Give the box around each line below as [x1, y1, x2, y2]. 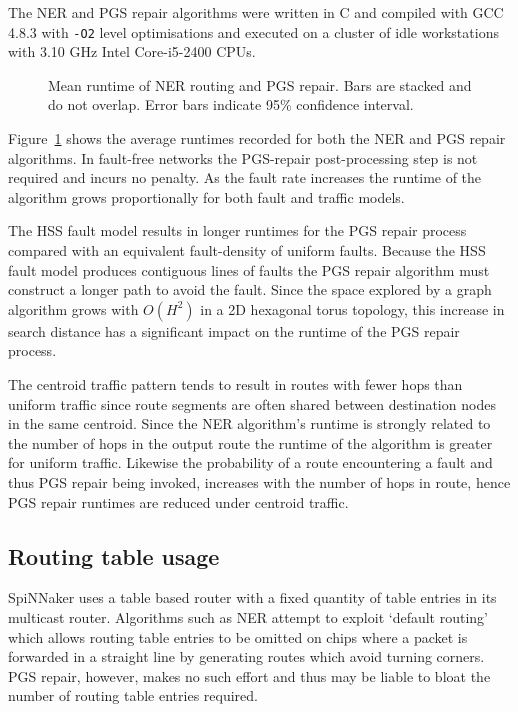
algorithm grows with [8, 298, 139, 319]
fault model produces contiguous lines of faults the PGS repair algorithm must [8, 259, 490, 280]
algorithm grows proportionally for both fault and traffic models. [8, 186, 405, 207]
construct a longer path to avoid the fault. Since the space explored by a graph [8, 279, 492, 300]
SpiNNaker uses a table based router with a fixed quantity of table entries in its [8, 587, 497, 608]
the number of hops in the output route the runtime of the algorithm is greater [8, 432, 493, 453]
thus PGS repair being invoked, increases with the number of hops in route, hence [8, 471, 511, 492]
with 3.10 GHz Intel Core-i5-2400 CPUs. [8, 41, 256, 62]
